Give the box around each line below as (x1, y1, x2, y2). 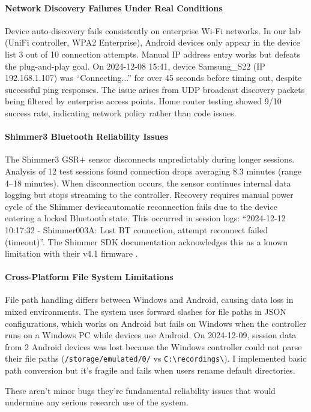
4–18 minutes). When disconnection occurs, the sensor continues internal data (5, 176, 291, 189)
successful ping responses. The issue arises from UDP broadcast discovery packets (5, 83, 305, 95)
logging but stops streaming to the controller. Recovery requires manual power (5, 188, 294, 201)
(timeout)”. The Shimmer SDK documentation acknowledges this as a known (5, 235, 288, 248)
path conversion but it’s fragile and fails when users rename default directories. (5, 364, 295, 377)
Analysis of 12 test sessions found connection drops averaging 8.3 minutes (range (5, 164, 301, 177)
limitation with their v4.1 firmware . (5, 247, 138, 260)
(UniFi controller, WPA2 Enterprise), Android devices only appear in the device (5, 36, 300, 49)
